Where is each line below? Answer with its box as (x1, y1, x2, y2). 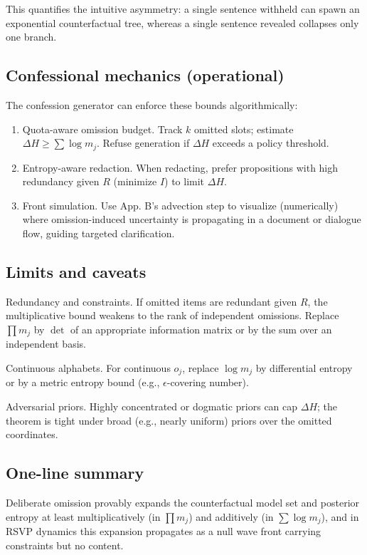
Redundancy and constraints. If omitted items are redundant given (6, 294, 297, 308)
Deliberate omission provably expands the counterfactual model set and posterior (6, 495, 360, 510)
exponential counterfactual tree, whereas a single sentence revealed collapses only (6, 15, 359, 30)
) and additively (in (188, 509, 274, 524)
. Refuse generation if (97, 135, 190, 150)
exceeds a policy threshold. (212, 135, 329, 150)
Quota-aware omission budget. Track (22, 121, 183, 136)
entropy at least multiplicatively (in (6, 509, 161, 524)
